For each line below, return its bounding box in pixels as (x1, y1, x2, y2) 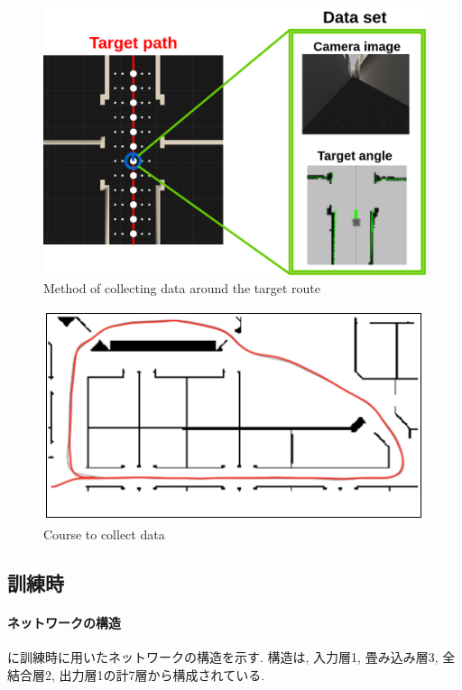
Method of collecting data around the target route (43, 278, 320, 297)
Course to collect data (43, 524, 165, 543)
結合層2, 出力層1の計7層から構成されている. (7, 665, 265, 684)
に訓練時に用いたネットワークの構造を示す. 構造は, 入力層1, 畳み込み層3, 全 (7, 648, 456, 667)
